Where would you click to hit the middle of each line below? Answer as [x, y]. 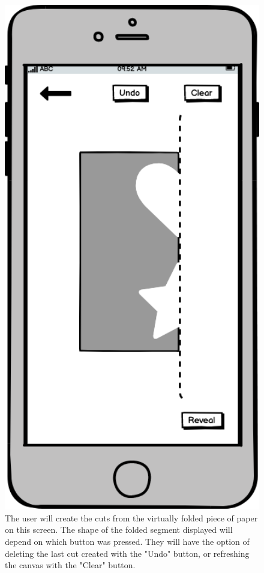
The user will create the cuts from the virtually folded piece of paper [131, 517]
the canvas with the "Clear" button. [70, 565]
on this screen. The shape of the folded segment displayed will [119, 529]
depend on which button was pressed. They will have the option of [127, 541]
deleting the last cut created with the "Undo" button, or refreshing [127, 553]
